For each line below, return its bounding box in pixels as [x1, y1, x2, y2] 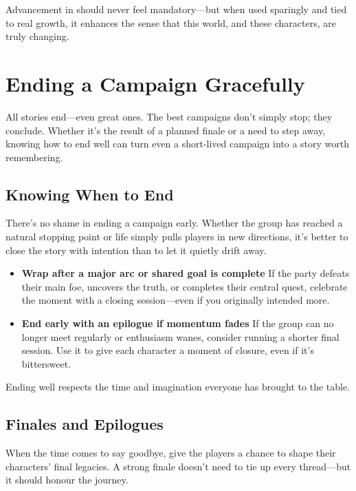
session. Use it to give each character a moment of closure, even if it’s [21, 343, 314, 357]
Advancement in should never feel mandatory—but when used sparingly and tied [5, 2, 347, 16]
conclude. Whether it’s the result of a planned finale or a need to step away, [5, 123, 326, 137]
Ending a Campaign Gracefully [5, 69, 305, 97]
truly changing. [5, 29, 69, 43]
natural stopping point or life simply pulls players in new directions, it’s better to [5, 229, 348, 244]
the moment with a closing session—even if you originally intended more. [21, 293, 330, 307]
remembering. [5, 149, 63, 164]
